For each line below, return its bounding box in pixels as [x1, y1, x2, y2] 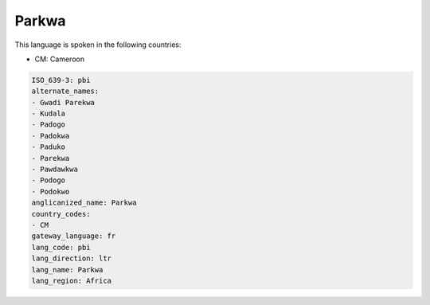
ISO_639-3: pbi [31, 76, 91, 84]
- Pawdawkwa [31, 165, 79, 174]
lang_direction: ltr [31, 254, 111, 263]
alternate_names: [31, 87, 100, 96]
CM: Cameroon [34, 54, 85, 64]
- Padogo [31, 120, 66, 129]
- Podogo [31, 176, 66, 185]
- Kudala [31, 109, 66, 119]
